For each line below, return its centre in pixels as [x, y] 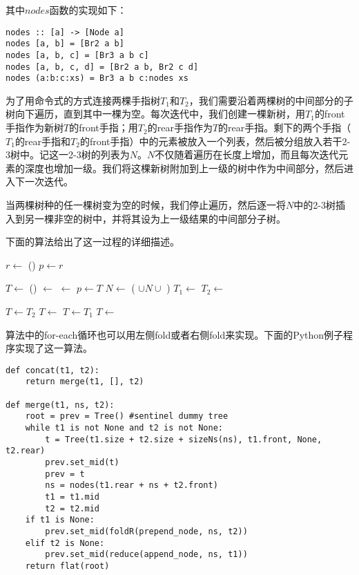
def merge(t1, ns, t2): [60, 405]
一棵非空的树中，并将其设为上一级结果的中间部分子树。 [160, 218]
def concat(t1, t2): [53, 370]
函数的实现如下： [88, 10]
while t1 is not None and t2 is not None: [124, 428]
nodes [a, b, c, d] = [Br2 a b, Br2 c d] [102, 67]
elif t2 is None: [65, 543]
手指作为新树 [35, 128]
